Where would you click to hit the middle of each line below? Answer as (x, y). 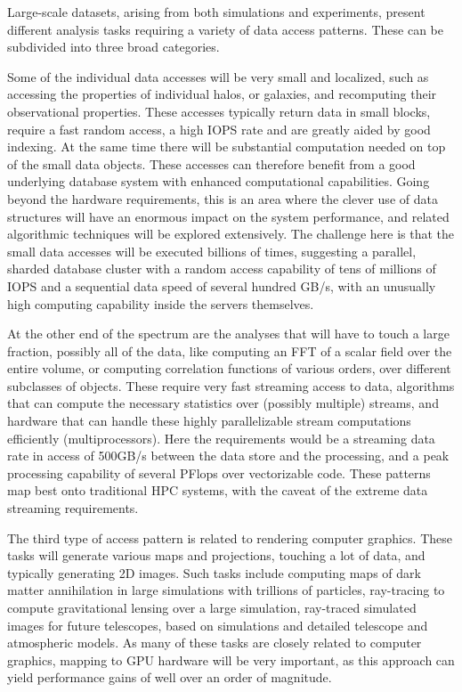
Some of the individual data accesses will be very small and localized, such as (218, 76)
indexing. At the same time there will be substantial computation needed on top (227, 147)
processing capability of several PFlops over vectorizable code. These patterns (219, 472)
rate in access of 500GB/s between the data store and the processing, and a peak (228, 456)
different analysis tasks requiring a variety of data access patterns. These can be (225, 29)
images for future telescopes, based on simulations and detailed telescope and (218, 625)
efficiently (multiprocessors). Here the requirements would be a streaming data (221, 438)
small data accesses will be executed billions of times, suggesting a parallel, (212, 251)
